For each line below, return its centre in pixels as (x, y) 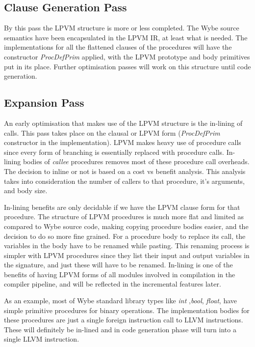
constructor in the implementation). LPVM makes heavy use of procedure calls (123, 142)
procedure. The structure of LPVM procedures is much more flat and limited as (124, 217)
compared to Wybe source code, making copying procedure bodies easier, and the (126, 226)
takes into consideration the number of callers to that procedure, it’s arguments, (125, 181)
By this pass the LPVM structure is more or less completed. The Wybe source (122, 28)
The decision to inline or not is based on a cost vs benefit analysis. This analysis (125, 171)
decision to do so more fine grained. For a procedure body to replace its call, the (125, 236)
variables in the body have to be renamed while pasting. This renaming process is (127, 246)
